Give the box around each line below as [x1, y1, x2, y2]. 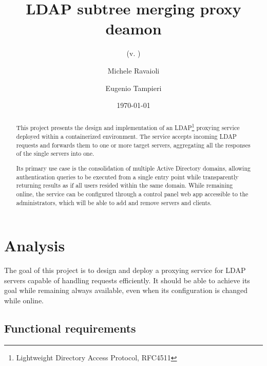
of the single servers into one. [16, 149, 94, 158]
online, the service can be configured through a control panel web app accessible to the [16, 189, 249, 198]
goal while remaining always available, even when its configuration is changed [4, 285, 247, 296]
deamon [105, 18, 162, 39]
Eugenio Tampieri [105, 82, 162, 93]
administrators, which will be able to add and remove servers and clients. [16, 198, 212, 207]
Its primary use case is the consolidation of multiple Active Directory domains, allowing [16, 163, 251, 172]
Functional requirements [4, 320, 136, 336]
